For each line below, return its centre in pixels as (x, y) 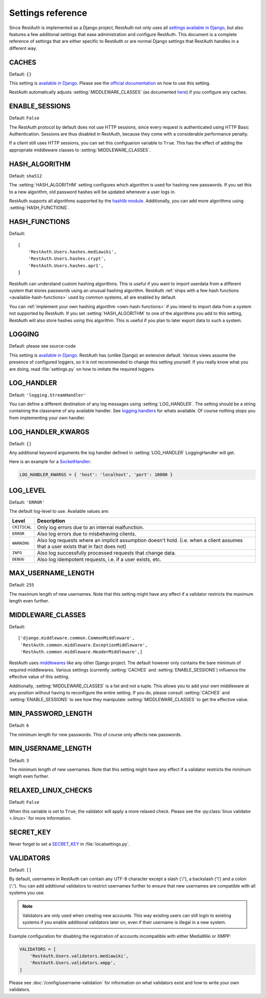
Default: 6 (19, 725)
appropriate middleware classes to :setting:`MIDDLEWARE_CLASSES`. (80, 150)
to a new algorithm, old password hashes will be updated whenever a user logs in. (92, 192)
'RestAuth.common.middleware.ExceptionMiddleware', (84, 645)
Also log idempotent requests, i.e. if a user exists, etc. (100, 559)
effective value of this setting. (39, 677)
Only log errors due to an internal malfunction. (91, 527)
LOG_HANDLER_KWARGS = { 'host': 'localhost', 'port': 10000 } (96, 475)
